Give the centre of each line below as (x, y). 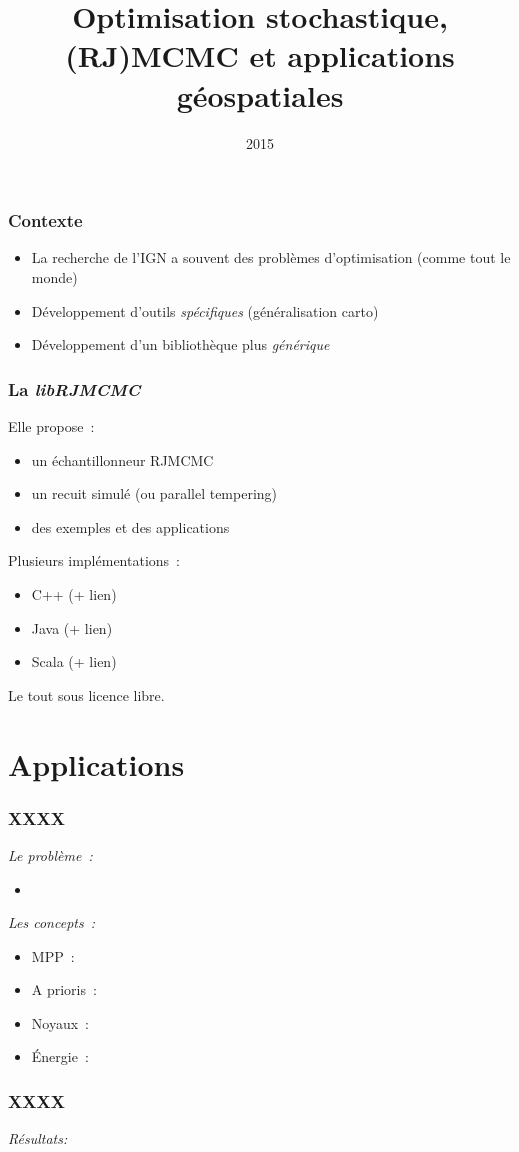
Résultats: (38, 1138)
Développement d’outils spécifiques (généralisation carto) (205, 310)
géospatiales (260, 94)
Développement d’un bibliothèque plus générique (180, 344)
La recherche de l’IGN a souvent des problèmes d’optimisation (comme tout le (271, 257)
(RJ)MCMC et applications (260, 55)
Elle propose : (51, 425)
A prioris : (64, 989)
